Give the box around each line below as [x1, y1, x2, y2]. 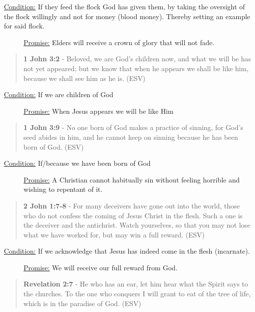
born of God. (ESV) [23, 141, 84, 152]
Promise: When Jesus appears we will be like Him [24, 105, 174, 116]
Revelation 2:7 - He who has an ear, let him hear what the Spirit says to [23, 279, 248, 289]
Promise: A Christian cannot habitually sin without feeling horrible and [24, 174, 240, 184]
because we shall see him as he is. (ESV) [23, 73, 146, 83]
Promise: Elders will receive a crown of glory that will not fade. [24, 37, 215, 47]
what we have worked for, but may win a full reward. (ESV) [23, 229, 205, 239]
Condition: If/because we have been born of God [4, 158, 151, 168]
